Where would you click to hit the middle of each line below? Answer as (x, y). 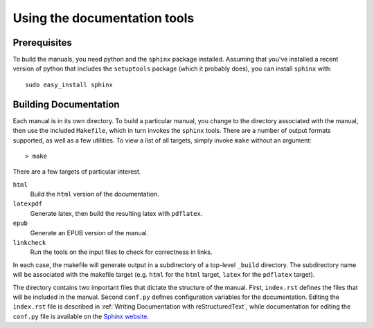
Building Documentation (66, 104)
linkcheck (29, 243)
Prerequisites (42, 43)
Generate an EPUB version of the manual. (89, 233)
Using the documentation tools (104, 18)
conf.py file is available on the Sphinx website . (81, 316)
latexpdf (28, 204)
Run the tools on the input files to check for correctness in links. (121, 252)
